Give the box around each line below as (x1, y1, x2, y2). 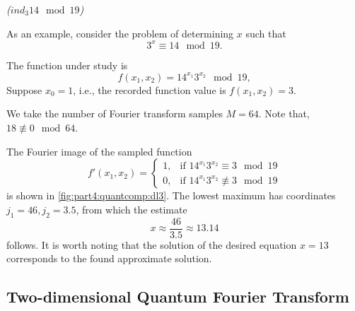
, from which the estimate (76, 201, 187, 216)
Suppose (6, 82, 42, 97)
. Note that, (258, 106, 310, 121)
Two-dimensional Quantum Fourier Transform (6, 286, 349, 307)
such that (245, 25, 286, 40)
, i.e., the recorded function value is (73, 82, 226, 97)
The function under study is (6, 57, 128, 72)
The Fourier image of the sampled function (6, 143, 192, 158)
